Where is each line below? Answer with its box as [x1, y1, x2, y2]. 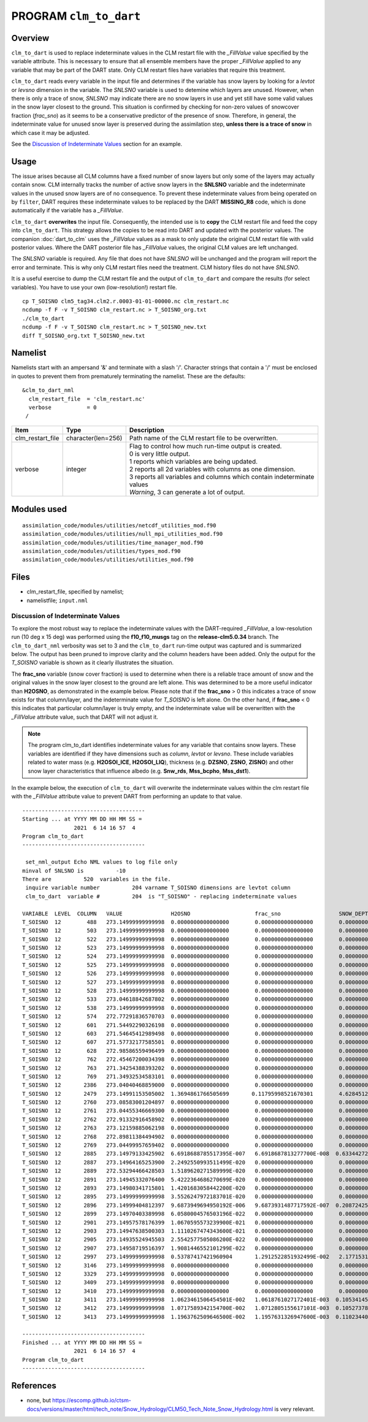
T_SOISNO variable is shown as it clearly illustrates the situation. [11, 659, 174, 667]
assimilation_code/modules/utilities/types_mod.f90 [22, 548, 181, 554]
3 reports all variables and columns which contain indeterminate [129, 472, 315, 481]
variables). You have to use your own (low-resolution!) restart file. [11, 283, 177, 291]
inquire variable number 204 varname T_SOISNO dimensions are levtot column [25, 884, 291, 892]
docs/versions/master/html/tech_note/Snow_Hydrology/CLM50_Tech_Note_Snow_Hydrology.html [26, 1405, 274, 1413]
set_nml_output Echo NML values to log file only [25, 858, 178, 866]
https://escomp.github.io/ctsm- [52, 1397, 131, 1404]
